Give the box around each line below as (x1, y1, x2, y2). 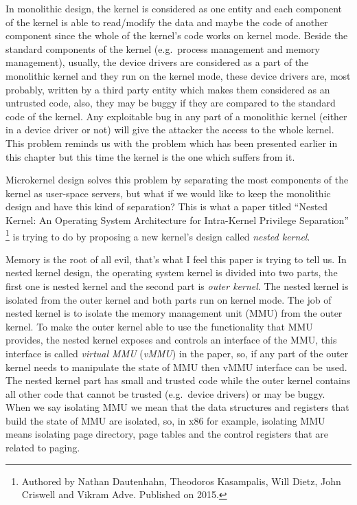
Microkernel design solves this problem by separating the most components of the (5, 172, 349, 187)
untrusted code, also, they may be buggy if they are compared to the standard (5, 96, 336, 110)
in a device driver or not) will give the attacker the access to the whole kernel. (5, 122, 334, 137)
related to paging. (5, 440, 80, 455)
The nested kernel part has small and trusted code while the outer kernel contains (5, 373, 351, 388)
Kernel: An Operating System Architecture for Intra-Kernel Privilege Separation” (5, 212, 349, 227)
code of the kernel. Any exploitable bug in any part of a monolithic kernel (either (5, 109, 347, 123)
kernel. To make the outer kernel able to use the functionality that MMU (5, 319, 313, 333)
